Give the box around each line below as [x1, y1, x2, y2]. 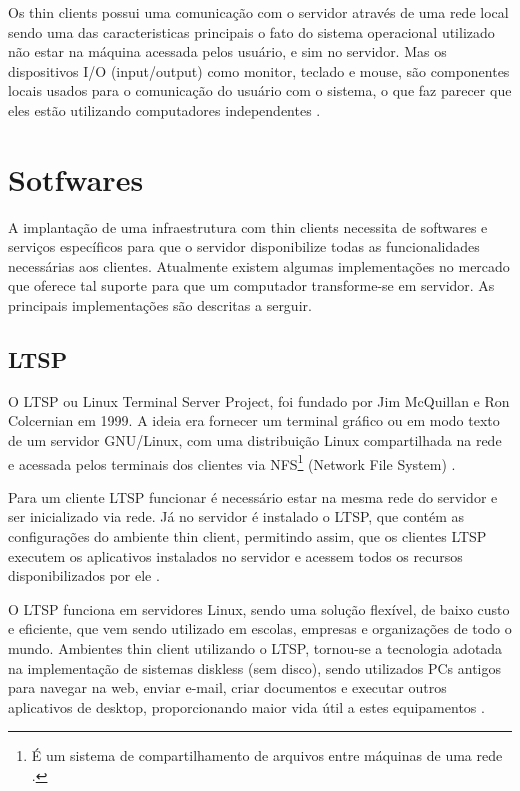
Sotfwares [8, 158, 144, 199]
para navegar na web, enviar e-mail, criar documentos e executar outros [8, 677, 447, 698]
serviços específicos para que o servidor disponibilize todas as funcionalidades [8, 236, 480, 257]
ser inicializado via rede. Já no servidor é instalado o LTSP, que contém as [8, 506, 465, 527]
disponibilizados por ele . [8, 565, 160, 586]
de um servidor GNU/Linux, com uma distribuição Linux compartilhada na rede [8, 430, 502, 451]
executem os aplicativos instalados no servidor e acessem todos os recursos [8, 545, 463, 566]
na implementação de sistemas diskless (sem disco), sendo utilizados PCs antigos [8, 657, 501, 678]
